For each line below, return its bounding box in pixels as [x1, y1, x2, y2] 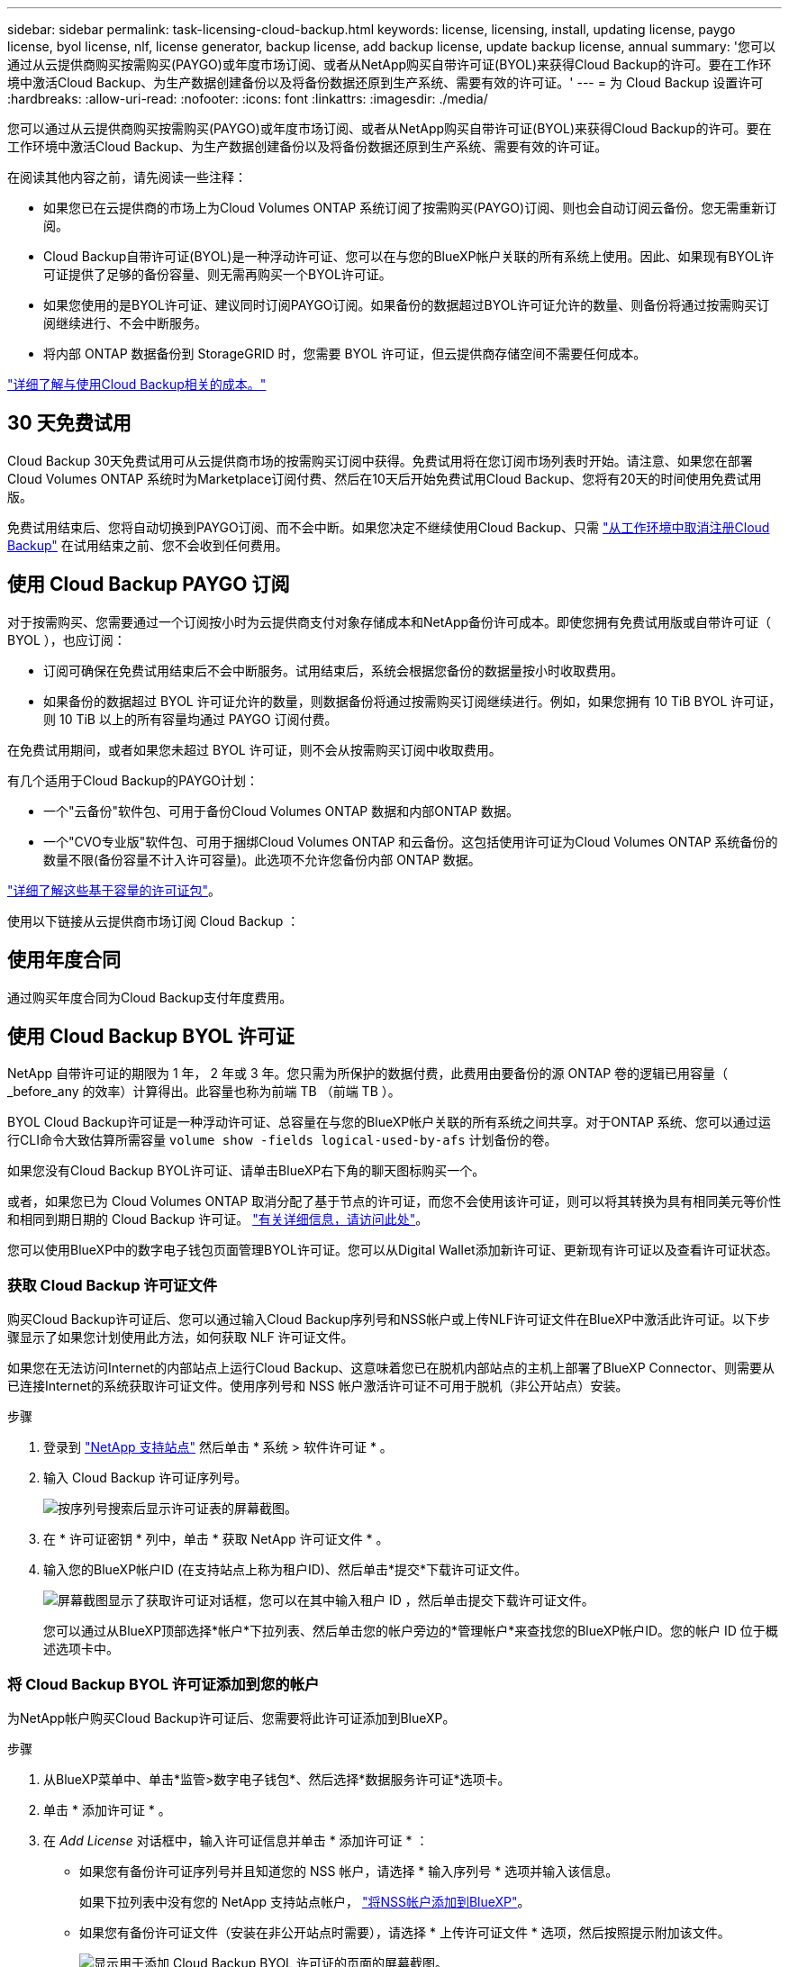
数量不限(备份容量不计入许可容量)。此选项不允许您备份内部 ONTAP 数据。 [43, 851, 481, 867]
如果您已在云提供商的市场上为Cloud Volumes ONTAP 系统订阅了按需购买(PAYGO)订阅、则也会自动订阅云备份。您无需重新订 [43, 200, 777, 215]
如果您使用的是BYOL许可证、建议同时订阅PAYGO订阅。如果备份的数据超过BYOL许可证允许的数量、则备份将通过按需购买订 [43, 297, 770, 313]
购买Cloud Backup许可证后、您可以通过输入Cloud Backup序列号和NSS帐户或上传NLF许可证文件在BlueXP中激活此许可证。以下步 [7, 1311, 771, 1328]
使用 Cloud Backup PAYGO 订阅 [7, 573, 290, 596]
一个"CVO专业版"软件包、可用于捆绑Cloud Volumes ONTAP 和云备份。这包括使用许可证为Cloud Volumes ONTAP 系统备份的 [43, 833, 778, 849]
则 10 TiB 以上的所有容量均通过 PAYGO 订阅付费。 [43, 711, 338, 727]
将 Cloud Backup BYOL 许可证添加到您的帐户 [7, 1674, 320, 1693]
